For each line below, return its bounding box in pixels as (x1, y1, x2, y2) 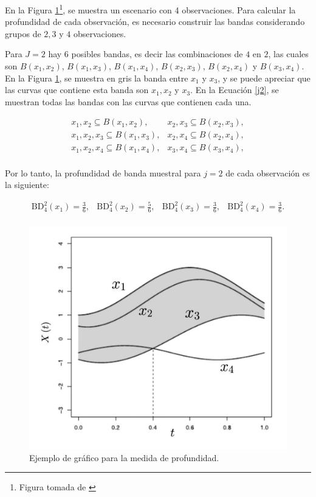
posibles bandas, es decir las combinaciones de (71, 47, 243, 60)
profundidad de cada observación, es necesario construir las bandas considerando (5, 15, 305, 28)
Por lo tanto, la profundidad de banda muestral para (5, 166, 201, 179)
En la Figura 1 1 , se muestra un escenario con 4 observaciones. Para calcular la (5, 2, 296, 16)
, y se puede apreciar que (218, 71, 311, 84)
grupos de (5, 27, 41, 40)
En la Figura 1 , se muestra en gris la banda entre (5, 71, 188, 84)
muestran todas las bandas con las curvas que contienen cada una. (5, 95, 252, 108)
